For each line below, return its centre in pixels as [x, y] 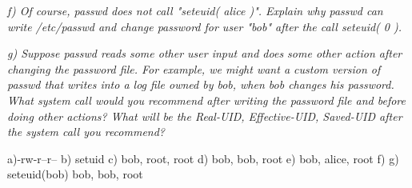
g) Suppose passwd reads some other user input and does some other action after [205, 53]
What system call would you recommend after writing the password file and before [206, 100]
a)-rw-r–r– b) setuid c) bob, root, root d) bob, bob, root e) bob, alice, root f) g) [203, 158]
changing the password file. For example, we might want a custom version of [194, 68]
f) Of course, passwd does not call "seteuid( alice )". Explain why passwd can [195, 10]
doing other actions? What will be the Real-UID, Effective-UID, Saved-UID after [205, 116]
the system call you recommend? [86, 132]
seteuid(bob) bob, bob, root [75, 174]
